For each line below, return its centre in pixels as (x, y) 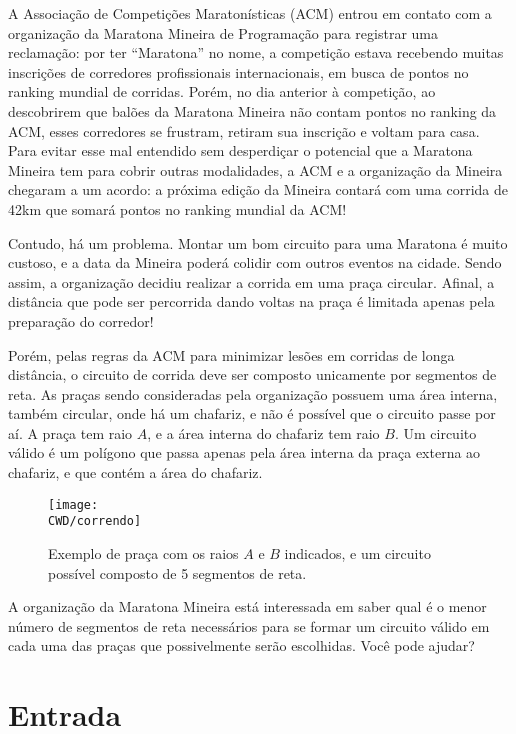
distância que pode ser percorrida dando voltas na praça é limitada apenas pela (251, 301)
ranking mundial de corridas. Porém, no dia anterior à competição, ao (222, 91)
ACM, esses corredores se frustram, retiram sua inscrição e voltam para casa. (244, 130)
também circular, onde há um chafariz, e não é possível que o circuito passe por (252, 413)
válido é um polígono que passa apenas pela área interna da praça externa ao (244, 452)
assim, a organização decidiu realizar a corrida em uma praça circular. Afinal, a (251, 281)
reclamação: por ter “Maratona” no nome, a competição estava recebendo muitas (256, 52)
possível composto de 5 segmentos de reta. (177, 572)
